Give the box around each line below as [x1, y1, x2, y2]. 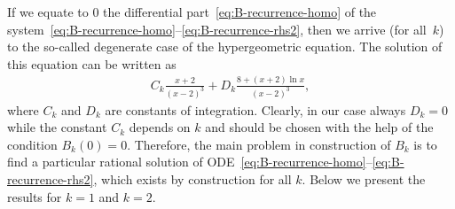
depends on [129, 118, 191, 136]
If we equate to [7, 3, 89, 20]
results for [7, 187, 62, 205]
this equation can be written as [7, 54, 177, 73]
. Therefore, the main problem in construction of [127, 135, 391, 153]
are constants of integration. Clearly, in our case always [105, 100, 406, 119]
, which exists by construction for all [93, 169, 292, 188]
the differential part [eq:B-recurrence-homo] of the [103, 3, 377, 20]
